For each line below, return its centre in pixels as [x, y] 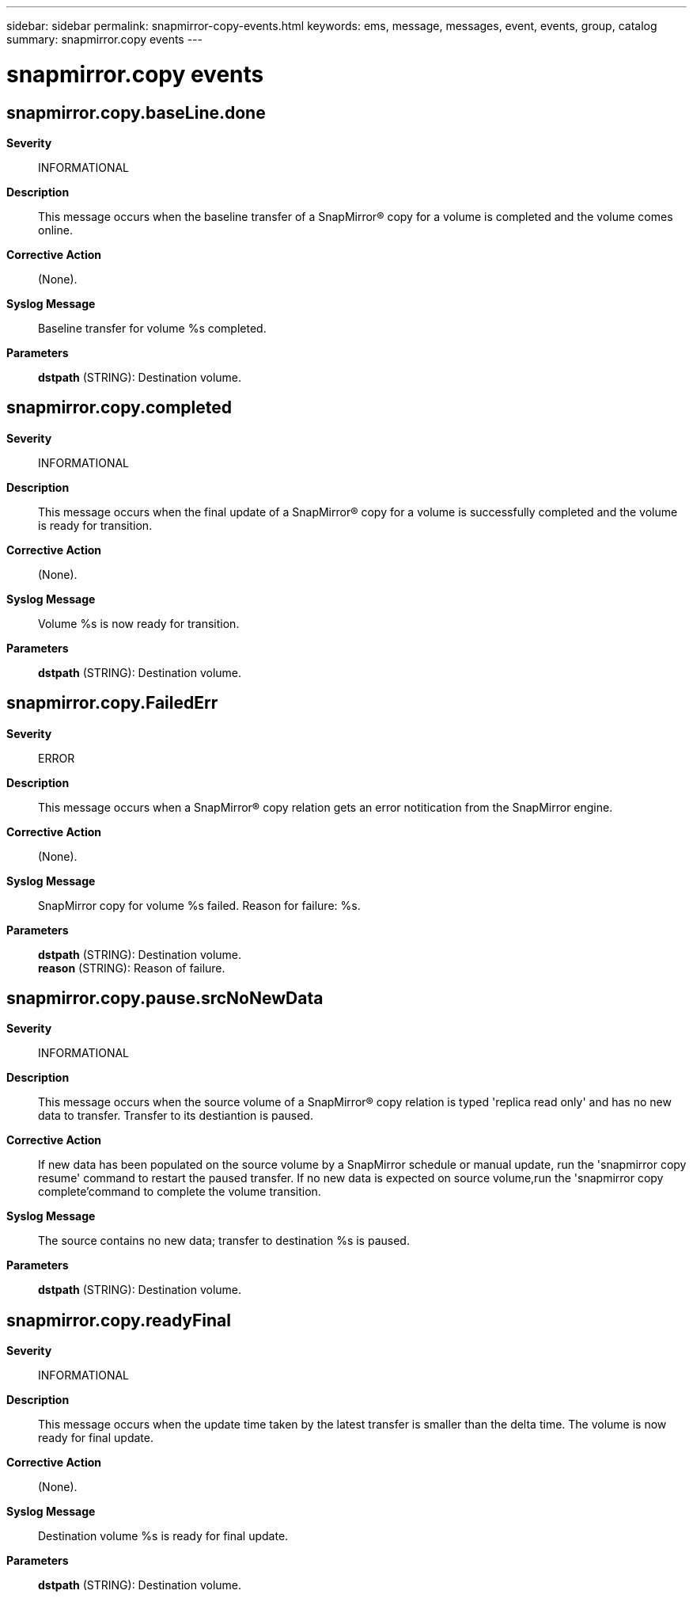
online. [55, 230]
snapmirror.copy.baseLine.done [136, 112]
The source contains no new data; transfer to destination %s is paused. [224, 1241]
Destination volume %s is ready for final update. [163, 1536]
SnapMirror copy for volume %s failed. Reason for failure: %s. [199, 905]
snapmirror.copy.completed [119, 408]
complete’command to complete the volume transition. [180, 1192]
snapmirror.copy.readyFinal [119, 1320]
